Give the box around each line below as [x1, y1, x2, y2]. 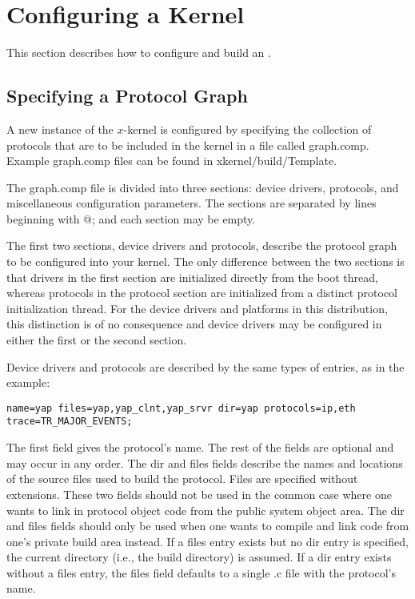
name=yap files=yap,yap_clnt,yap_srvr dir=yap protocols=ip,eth [6, 402, 356, 414]
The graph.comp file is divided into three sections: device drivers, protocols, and [6, 179, 399, 195]
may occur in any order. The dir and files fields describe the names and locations [6, 454, 403, 471]
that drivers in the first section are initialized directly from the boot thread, [6, 268, 378, 285]
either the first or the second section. [6, 332, 187, 348]
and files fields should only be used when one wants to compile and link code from [6, 517, 409, 534]
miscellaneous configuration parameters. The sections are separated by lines [6, 195, 377, 211]
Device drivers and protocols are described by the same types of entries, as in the [6, 358, 405, 375]
